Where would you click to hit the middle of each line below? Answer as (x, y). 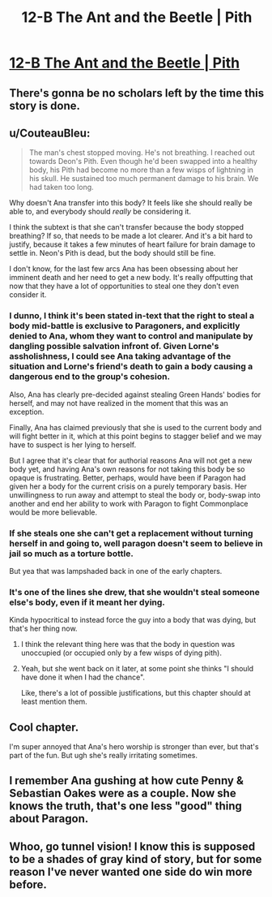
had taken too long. (61, 188)
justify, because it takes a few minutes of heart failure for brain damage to (132, 244)
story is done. (45, 106)
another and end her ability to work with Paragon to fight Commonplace (129, 503)
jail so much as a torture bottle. (72, 554)
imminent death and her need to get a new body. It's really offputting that (131, 278)
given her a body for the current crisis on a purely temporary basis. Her (128, 486)
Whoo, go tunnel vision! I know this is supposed (132, 846)
